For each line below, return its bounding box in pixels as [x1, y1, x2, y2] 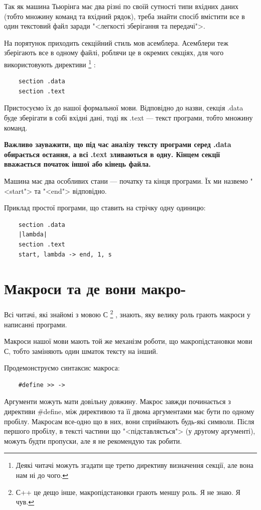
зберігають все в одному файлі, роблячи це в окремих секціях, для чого [4, 47, 224, 58]
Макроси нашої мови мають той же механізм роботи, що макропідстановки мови [4, 336, 252, 346]
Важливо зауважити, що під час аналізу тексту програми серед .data [4, 139, 231, 150]
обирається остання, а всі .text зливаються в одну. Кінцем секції [4, 149, 220, 159]
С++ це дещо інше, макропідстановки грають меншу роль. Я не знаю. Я [16, 486, 240, 497]
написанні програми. [4, 319, 67, 329]
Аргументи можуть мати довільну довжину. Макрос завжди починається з [4, 396, 231, 407]
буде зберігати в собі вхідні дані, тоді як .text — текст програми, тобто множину [4, 112, 253, 122]
